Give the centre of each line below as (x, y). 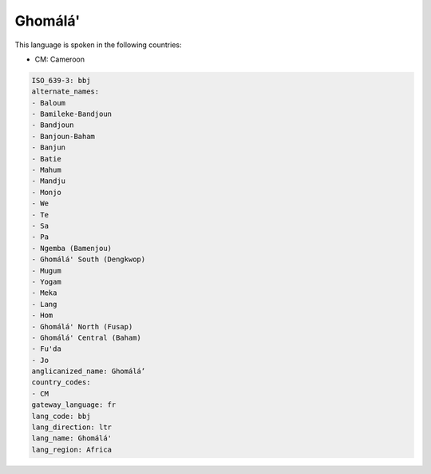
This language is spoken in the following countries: (98, 45)
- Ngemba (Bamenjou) (71, 248)
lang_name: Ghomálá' (71, 438)
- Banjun (49, 147)
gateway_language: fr (74, 405)
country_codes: (61, 382)
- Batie (46, 159)
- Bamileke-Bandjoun (71, 114)
